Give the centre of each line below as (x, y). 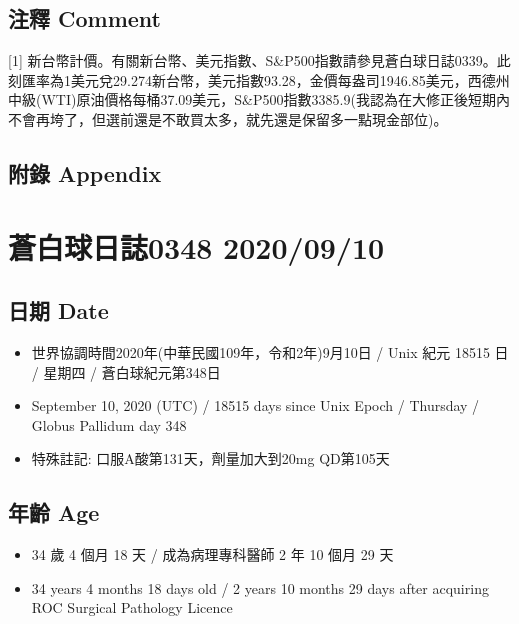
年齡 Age (54, 512)
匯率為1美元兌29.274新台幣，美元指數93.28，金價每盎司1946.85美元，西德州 (265, 79)
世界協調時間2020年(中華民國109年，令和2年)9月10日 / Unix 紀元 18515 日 (270, 351)
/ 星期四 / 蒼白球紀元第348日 (126, 371)
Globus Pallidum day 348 (109, 424)
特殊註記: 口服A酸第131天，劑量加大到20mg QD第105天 (210, 458)
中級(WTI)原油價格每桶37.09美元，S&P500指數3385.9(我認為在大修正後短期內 (259, 99)
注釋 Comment (85, 18)
